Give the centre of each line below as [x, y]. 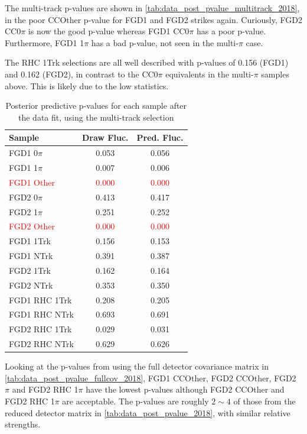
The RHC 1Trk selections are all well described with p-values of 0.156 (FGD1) [147, 62]
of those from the [264, 401]
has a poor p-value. [231, 31]
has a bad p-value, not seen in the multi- [165, 42]
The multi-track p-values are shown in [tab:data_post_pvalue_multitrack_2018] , [152, 8]
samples [275, 74]
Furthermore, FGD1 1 [45, 42]
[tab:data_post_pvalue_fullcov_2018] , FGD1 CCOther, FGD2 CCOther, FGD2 [151, 378]
